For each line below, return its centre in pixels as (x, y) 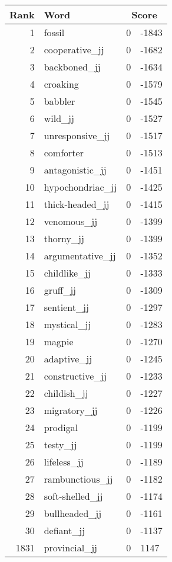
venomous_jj (71, 221)
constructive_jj (75, 376)
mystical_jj (67, 324)
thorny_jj (64, 238)
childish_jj (66, 393)
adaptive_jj (68, 359)
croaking (61, 84)
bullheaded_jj (73, 513)
